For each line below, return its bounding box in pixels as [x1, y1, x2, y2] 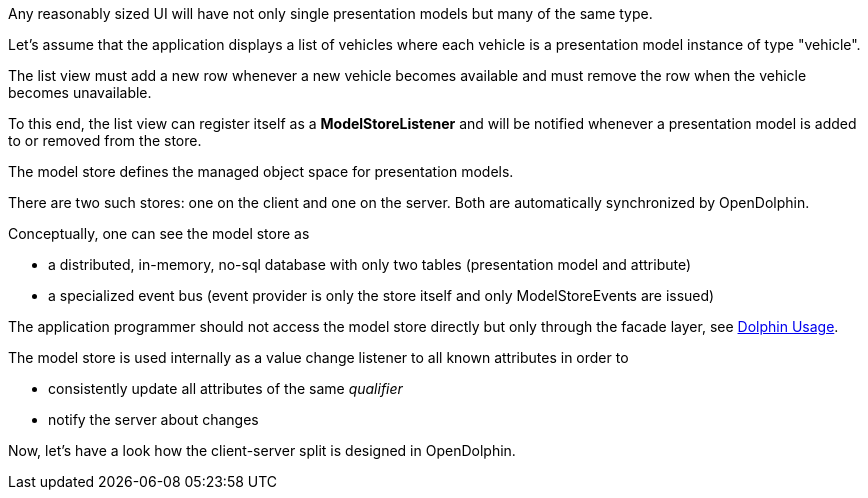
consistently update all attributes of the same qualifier [48, 380, 403, 397]
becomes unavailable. [8, 84, 152, 101]
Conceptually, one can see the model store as [8, 225, 310, 242]
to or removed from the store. [8, 132, 202, 149]
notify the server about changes [48, 411, 259, 428]
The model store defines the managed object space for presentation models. [8, 163, 514, 180]
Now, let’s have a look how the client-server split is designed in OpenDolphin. [8, 442, 516, 459]
